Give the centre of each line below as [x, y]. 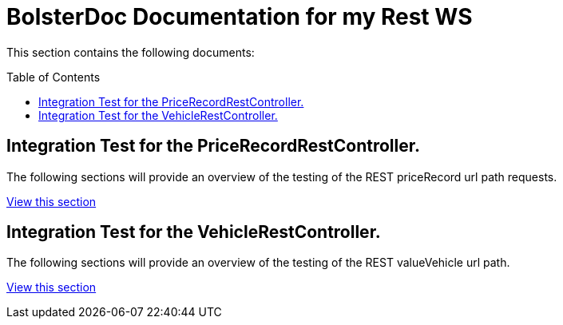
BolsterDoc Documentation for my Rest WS [240, 17]
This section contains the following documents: [131, 52]
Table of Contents [54, 77]
